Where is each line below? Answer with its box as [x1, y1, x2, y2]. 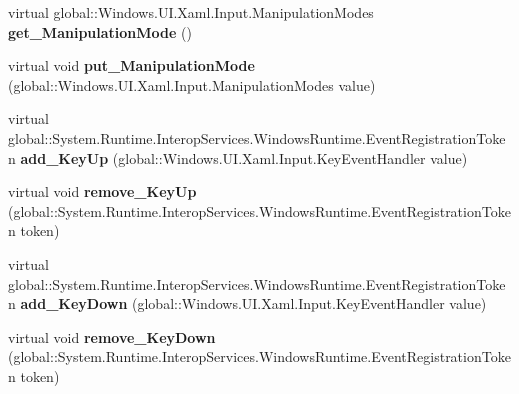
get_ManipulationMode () [8, 21, 192, 42]
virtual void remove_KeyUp [8, 181, 197, 202]
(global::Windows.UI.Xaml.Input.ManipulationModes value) [8, 74, 376, 95]
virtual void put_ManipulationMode [8, 55, 255, 76]
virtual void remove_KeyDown [8, 326, 216, 347]
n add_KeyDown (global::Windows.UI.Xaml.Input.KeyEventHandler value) [8, 293, 487, 314]
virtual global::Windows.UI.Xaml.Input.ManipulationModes [8, 2, 374, 22]
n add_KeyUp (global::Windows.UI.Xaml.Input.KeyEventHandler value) [8, 147, 468, 168]
